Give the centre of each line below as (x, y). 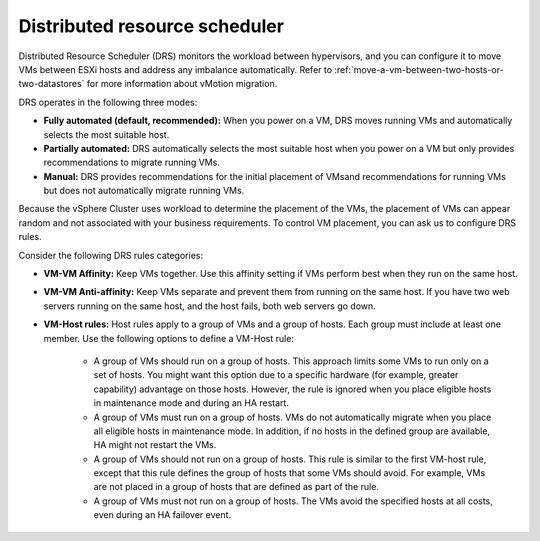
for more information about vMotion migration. (182, 84)
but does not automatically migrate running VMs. (144, 191)
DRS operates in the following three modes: (108, 102)
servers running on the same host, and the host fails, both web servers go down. (210, 306)
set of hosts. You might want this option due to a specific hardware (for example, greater (276, 375)
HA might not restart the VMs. (155, 445)
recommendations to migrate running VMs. (131, 162)
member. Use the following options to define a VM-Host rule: (169, 338)
